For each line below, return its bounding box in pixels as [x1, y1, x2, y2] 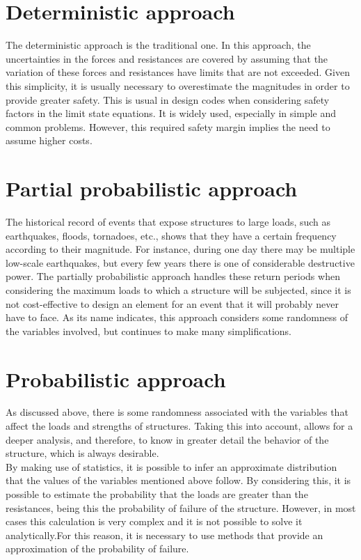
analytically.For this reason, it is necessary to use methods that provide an [6, 527, 323, 542]
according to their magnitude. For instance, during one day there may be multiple [6, 242, 355, 256]
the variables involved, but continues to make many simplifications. [6, 323, 292, 338]
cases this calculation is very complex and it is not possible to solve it [6, 514, 303, 529]
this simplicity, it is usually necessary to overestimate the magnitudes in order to [6, 78, 350, 93]
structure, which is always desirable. [6, 446, 159, 460]
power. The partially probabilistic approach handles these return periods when [6, 269, 340, 283]
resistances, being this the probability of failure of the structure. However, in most [6, 500, 356, 515]
